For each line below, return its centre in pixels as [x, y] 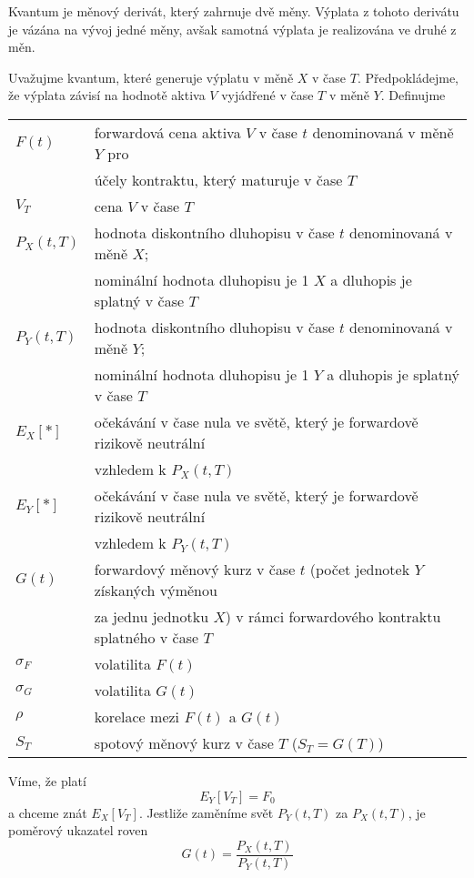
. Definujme [413, 95]
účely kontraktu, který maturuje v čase [218, 179]
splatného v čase [146, 637]
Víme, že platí [47, 780]
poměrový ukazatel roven [78, 830]
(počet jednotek [360, 569]
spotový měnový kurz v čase [184, 742]
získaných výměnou [156, 590]
